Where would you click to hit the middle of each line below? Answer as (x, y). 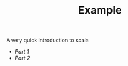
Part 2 (22, 58)
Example (100, 10)
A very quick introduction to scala (48, 40)
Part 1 (22, 52)
